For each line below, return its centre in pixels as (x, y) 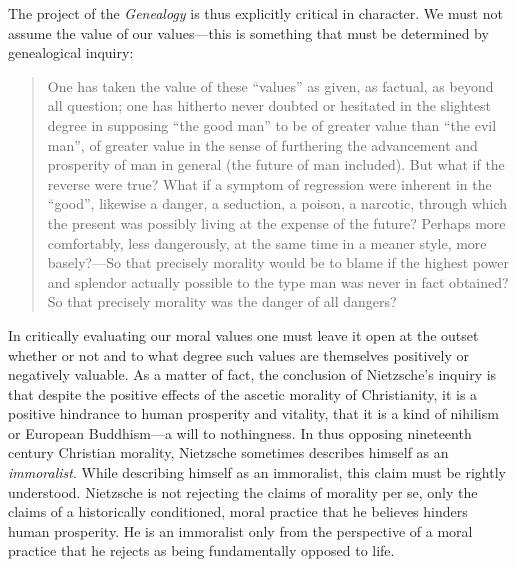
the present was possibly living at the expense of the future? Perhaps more (276, 222)
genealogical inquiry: (71, 52)
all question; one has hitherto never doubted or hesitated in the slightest (269, 105)
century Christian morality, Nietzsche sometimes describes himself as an (228, 452)
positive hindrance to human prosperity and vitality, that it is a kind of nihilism (253, 413)
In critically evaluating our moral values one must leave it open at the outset (243, 334)
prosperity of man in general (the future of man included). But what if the (276, 164)
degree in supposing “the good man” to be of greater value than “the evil (272, 124)
